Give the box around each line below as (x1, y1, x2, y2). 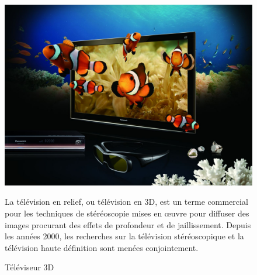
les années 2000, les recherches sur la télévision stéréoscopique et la (5, 230, 244, 242)
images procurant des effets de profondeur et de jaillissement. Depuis (5, 218, 251, 231)
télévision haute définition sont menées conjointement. (5, 241, 199, 253)
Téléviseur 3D (5, 261, 54, 273)
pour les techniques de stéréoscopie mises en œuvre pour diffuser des (5, 207, 249, 219)
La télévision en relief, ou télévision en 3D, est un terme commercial (5, 195, 248, 208)
